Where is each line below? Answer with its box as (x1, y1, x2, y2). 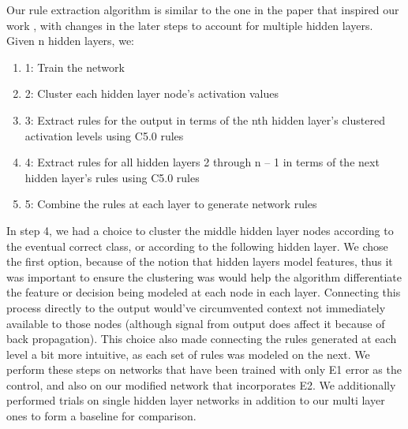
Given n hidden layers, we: (6, 32, 134, 49)
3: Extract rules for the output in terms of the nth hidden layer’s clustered (24, 111, 385, 128)
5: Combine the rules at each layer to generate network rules (24, 196, 317, 212)
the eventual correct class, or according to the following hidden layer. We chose (6, 237, 388, 254)
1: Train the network (24, 58, 125, 75)
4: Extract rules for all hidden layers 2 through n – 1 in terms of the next (24, 154, 380, 170)
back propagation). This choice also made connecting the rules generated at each (6, 330, 397, 347)
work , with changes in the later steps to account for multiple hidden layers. (6, 17, 373, 33)
